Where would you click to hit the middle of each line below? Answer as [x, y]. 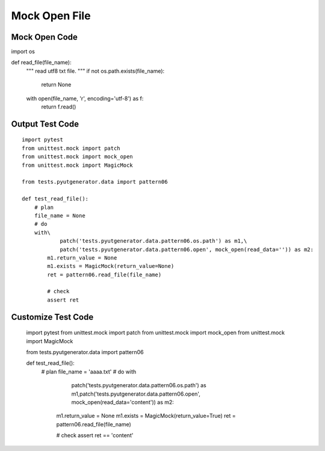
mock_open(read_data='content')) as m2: [123, 402]
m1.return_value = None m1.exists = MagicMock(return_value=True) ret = [146, 416]
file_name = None [60, 216]
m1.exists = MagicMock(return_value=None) [111, 266]
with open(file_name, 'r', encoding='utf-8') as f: [85, 98]
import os [23, 52]
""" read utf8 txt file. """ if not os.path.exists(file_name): [95, 71]
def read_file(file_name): [41, 63]
